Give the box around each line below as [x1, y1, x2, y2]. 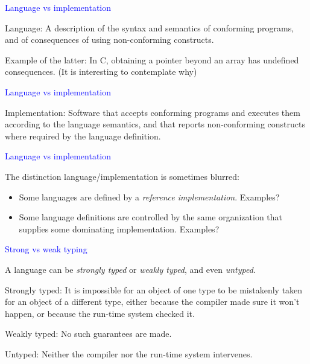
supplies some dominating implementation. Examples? [19, 222, 220, 235]
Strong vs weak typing [5, 243, 87, 255]
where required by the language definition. [5, 129, 161, 142]
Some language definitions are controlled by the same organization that [19, 211, 283, 223]
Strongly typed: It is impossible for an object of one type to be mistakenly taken [5, 283, 303, 296]
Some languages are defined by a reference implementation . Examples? [19, 190, 280, 203]
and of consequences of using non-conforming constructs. [5, 33, 214, 46]
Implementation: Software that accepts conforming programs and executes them [5, 106, 300, 118]
